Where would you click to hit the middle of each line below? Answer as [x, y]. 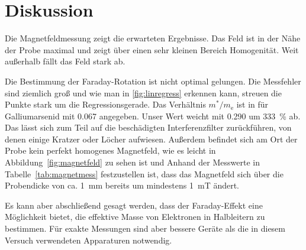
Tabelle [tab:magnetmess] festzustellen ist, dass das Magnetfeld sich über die [144, 173]
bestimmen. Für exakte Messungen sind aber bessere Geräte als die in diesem [145, 228]
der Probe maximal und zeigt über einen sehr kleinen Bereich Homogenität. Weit [152, 49]
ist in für [252, 104]
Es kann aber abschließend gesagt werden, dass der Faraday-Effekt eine [134, 205]
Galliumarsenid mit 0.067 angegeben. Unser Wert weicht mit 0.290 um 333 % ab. [153, 116]
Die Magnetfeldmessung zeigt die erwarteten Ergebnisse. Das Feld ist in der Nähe [153, 38]
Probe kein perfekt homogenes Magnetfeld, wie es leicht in [110, 150]
